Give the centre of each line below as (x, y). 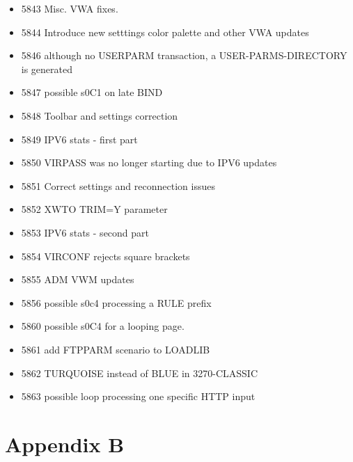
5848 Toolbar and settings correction (100, 115)
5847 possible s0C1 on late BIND (92, 92)
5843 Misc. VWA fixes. (70, 8)
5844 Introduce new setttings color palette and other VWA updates (165, 32)
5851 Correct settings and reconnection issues (118, 185)
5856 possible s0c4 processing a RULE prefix (116, 302)
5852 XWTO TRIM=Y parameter (94, 209)
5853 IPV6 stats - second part (85, 232)
